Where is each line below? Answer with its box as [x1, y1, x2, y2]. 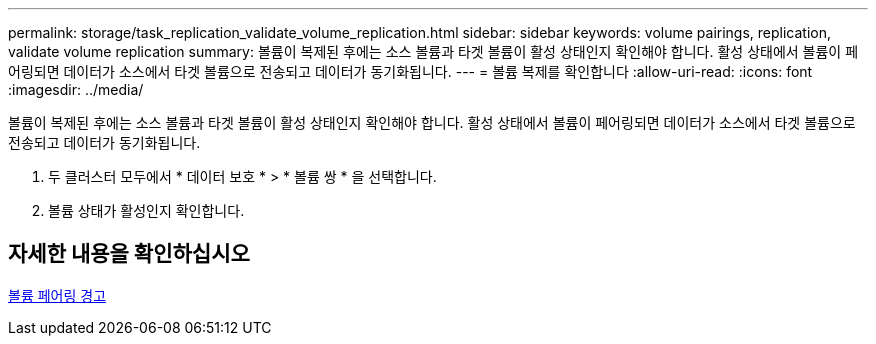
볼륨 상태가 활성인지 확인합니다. [48, 202, 245, 219]
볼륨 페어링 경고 [8, 286, 107, 304]
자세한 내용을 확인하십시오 [8, 241, 250, 267]
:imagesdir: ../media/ [8, 81, 144, 98]
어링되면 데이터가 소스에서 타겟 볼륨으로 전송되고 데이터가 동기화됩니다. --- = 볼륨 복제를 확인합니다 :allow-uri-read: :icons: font [8, 63, 813, 80]
